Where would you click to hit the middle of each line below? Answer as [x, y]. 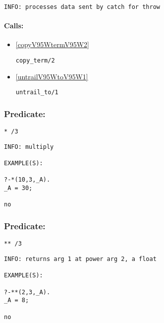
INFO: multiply [29, 147]
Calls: [14, 26]
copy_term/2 [35, 61]
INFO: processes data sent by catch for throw [82, 7]
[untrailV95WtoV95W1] [52, 76]
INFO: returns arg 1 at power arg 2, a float [80, 259]
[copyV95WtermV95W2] [53, 44]
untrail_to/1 [37, 93]
